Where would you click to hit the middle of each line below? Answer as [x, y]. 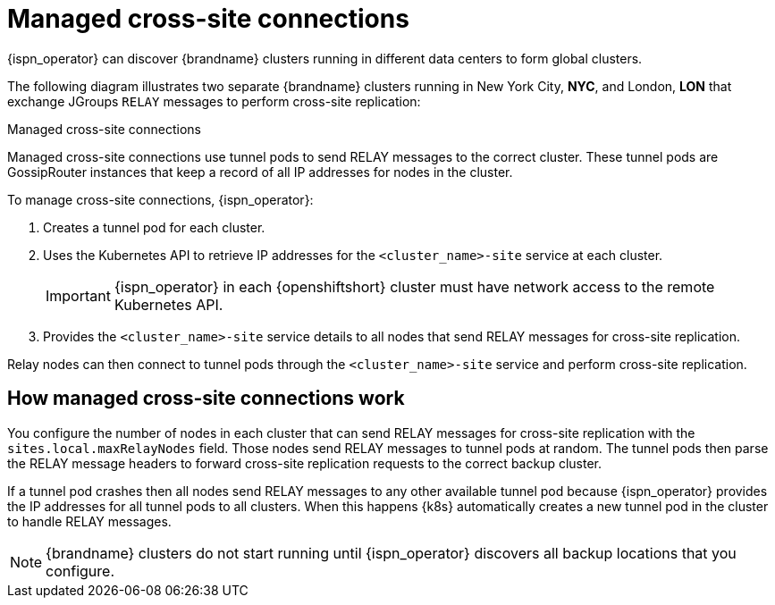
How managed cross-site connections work [206, 399]
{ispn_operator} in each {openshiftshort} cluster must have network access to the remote [414, 286]
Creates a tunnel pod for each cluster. [154, 227]
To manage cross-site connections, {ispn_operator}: [160, 199]
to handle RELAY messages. [89, 521]
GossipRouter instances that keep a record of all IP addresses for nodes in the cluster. [260, 172]
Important [78, 295]
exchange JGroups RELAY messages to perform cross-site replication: [214, 101]
